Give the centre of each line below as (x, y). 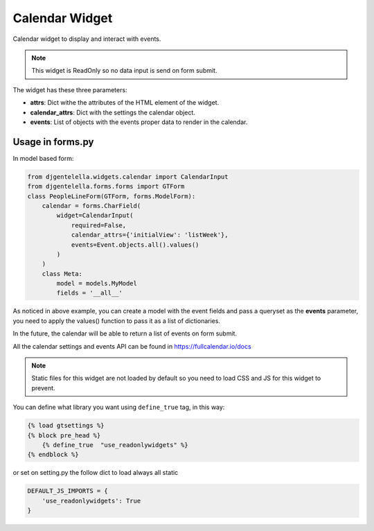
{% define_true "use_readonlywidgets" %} (115, 445)
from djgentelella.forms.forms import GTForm (106, 186)
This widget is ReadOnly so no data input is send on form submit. (124, 71)
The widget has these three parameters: (70, 89)
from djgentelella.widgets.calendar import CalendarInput (128, 176)
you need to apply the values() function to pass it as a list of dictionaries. (117, 321)
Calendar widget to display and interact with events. (87, 39)
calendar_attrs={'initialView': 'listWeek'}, (150, 235)
